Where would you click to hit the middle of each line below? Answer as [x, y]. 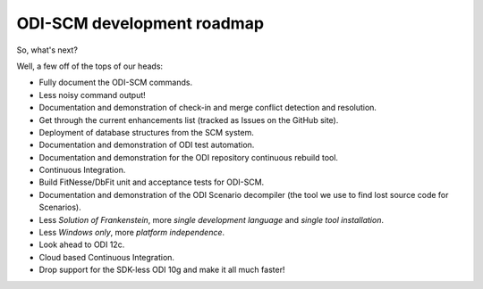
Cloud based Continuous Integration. [106, 257]
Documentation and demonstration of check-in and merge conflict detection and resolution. [208, 108]
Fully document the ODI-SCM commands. [115, 83]
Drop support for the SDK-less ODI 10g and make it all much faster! [162, 270]
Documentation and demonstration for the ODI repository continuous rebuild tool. [189, 157]
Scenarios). [60, 207]
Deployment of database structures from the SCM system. [146, 132]
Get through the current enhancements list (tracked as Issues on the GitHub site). [189, 120]
